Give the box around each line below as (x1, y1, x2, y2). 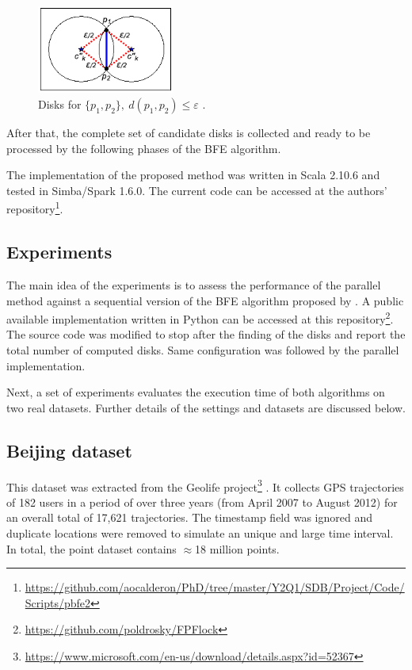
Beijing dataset (6, 438, 132, 462)
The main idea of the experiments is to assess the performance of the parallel (6, 276, 381, 293)
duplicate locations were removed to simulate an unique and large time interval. (6, 524, 394, 541)
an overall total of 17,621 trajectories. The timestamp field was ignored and (6, 509, 372, 526)
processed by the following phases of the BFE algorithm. (6, 140, 281, 156)
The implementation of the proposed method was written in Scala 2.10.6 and (6, 167, 380, 183)
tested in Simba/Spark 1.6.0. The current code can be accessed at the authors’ (6, 182, 387, 198)
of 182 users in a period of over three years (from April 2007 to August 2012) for (6, 493, 398, 510)
